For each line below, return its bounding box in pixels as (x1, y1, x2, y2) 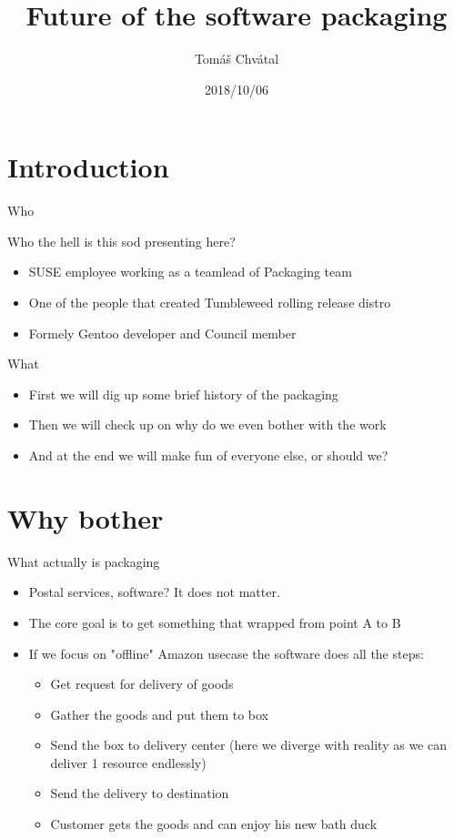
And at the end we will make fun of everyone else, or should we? (28, 446, 388, 464)
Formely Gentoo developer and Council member (28, 323, 297, 342)
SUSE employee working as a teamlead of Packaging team (28, 262, 352, 281)
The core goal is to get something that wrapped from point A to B (28, 612, 401, 632)
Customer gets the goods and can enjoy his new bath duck (50, 814, 378, 834)
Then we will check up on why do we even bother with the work (28, 415, 387, 434)
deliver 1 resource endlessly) (50, 753, 207, 772)
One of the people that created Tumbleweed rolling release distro (28, 293, 391, 312)
